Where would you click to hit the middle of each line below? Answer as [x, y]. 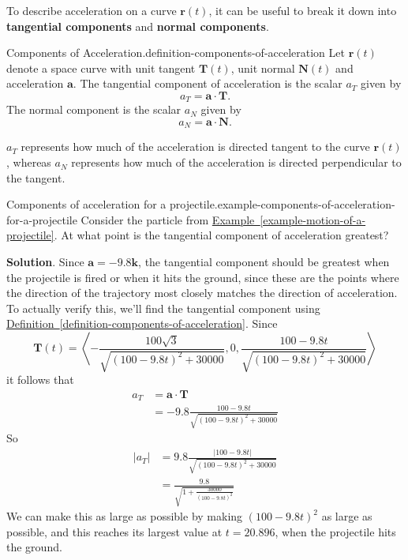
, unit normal [263, 68]
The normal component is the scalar [94, 109]
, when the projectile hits [335, 531]
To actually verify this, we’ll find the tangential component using [163, 308]
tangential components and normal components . [138, 26]
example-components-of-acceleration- [306, 204]
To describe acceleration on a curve [92, 10]
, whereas [29, 162]
